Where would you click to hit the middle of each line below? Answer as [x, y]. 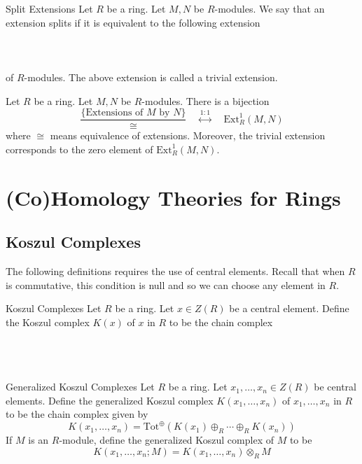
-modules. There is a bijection [206, 100]
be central [335, 387]
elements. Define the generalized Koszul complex [110, 400]
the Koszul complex [48, 322]
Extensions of [114, 113]
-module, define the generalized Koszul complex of [166, 440]
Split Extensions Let [49, 8]
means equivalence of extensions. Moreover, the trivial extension [188, 135]
